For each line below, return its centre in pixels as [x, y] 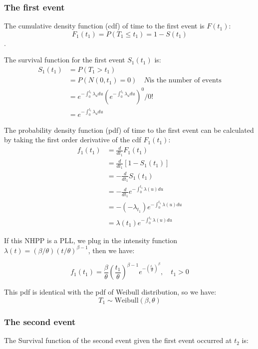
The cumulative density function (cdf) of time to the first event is [104, 26]
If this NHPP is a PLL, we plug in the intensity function [91, 240]
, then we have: [111, 250]
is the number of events [185, 81]
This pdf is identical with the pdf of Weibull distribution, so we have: [110, 292]
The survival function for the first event [65, 60]
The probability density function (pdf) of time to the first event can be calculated [129, 130]
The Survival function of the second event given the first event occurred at [118, 340]
